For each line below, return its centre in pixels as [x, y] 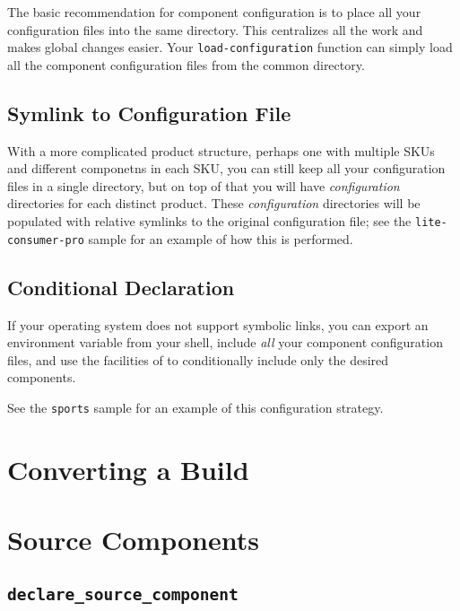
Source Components [133, 540]
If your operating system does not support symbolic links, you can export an [218, 324]
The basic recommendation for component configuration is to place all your [214, 12]
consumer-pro [46, 240]
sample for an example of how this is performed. [221, 238]
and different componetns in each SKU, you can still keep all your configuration [226, 168]
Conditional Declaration [121, 287]
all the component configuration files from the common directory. [186, 64]
